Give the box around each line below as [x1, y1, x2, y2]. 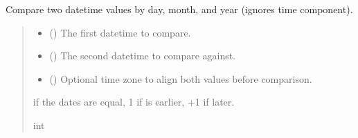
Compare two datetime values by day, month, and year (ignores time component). [6, 2, 353, 16]
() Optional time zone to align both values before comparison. [49, 71, 312, 86]
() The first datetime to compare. [49, 25, 191, 39]
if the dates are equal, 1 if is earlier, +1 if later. [33, 95, 235, 109]
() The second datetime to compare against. [49, 48, 236, 63]
